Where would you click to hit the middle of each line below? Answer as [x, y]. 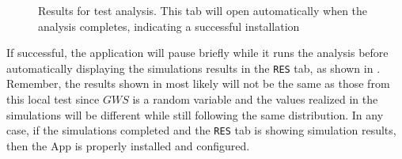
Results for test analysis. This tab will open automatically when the [203, 10]
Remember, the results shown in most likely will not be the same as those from [198, 83]
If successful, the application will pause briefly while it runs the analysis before [197, 53]
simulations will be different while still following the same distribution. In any [195, 114]
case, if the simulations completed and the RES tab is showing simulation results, [201, 130]
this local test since [53, 99]
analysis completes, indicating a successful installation [169, 26]
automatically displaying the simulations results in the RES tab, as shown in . [193, 68]
